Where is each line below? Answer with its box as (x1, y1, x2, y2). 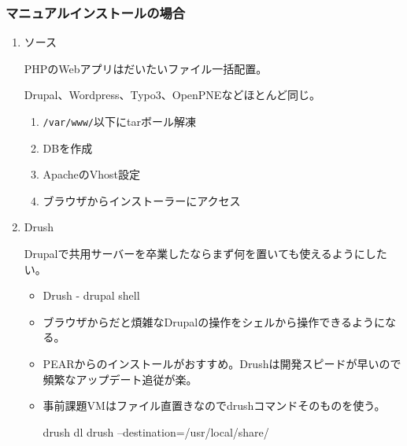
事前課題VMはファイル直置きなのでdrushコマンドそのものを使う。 (43, 397, 386, 414)
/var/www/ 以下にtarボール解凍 (43, 113, 196, 129)
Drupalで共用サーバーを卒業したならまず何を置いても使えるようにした (24, 245, 387, 262)
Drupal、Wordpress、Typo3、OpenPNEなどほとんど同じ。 (24, 87, 320, 103)
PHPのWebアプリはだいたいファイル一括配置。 (24, 60, 268, 76)
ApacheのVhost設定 (43, 166, 140, 182)
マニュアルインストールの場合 (6, 2, 186, 22)
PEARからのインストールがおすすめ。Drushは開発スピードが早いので (43, 356, 401, 371)
